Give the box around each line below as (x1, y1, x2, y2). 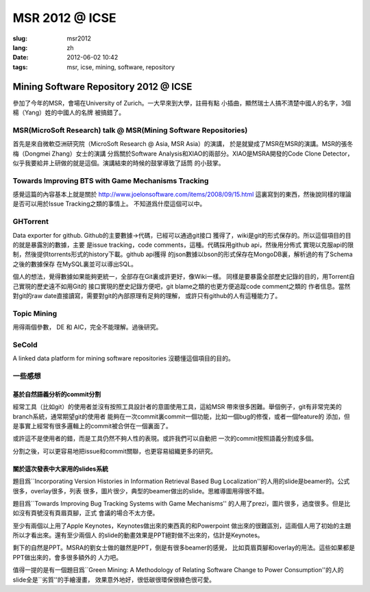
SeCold (12, 340, 38, 349)
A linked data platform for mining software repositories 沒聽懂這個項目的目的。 (12, 354, 234, 362)
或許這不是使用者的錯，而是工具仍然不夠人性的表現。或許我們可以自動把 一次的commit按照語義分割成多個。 (12, 434, 318, 443)
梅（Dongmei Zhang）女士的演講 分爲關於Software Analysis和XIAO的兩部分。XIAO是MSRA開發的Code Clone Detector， (12, 149, 354, 158)
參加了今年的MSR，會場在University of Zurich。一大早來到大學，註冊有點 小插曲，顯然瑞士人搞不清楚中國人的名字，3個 (12, 99, 351, 107)
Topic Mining (12, 308, 58, 318)
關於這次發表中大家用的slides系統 (12, 465, 109, 473)
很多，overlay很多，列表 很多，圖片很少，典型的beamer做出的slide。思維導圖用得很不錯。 (12, 486, 269, 495)
